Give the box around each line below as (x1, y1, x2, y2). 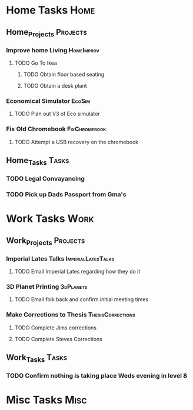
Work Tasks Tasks (6, 352, 68, 364)
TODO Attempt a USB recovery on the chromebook (14, 138, 139, 145)
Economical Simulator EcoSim (6, 96, 90, 105)
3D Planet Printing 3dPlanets (6, 283, 88, 291)
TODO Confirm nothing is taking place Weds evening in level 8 (6, 372, 187, 380)
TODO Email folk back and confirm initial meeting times (14, 296, 149, 303)
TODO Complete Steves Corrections (14, 335, 103, 342)
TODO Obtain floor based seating (23, 71, 105, 78)
